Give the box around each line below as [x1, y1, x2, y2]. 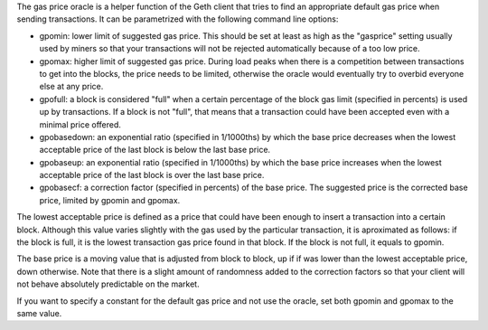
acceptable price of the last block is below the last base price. [39, 145, 271, 156]
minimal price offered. [39, 118, 122, 130]
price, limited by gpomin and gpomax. [39, 194, 181, 205]
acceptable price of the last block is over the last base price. [39, 170, 265, 181]
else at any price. [39, 81, 104, 92]
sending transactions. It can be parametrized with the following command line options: [16, 14, 339, 24]
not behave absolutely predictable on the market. [16, 278, 200, 289]
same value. [16, 307, 62, 318]
